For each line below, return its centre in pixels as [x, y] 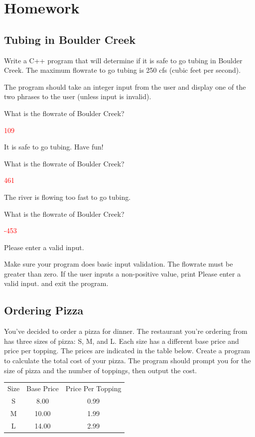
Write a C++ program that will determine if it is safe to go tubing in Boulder [123, 60]
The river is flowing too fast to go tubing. [67, 197]
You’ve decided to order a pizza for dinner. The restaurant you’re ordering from [126, 331]
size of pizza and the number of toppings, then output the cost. [101, 370]
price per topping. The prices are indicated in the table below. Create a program [127, 351]
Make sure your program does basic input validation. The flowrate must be [119, 264]
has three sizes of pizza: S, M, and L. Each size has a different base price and [122, 341]
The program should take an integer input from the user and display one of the [125, 86]
